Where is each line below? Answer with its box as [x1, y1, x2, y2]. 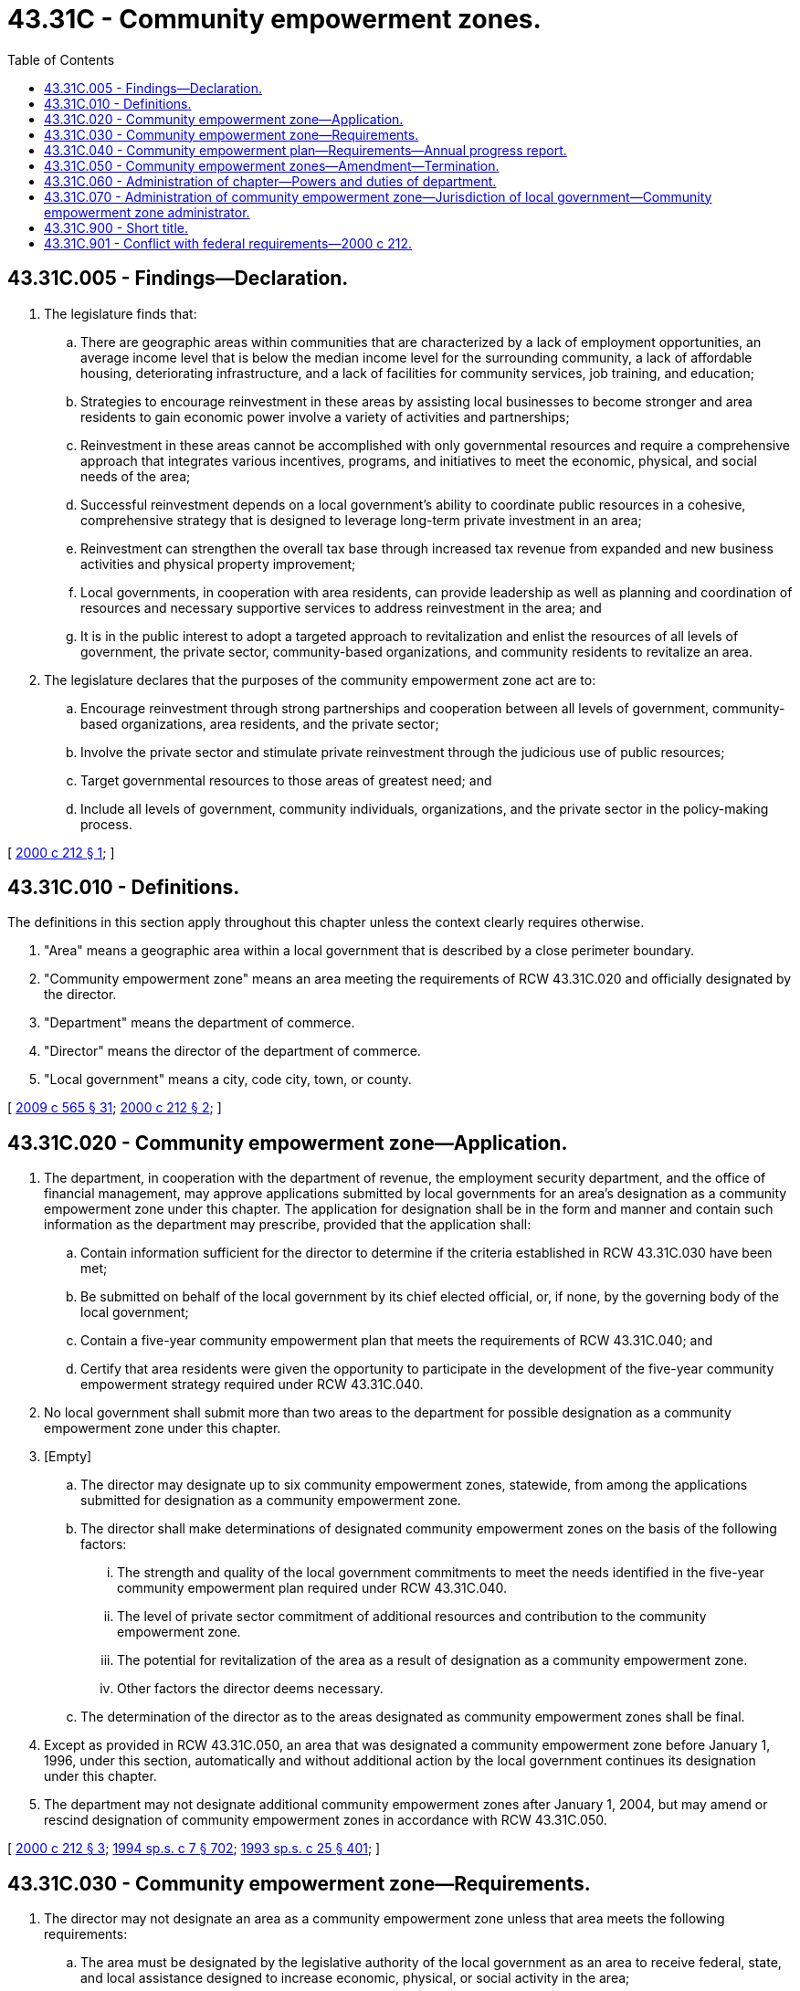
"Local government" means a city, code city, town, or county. [44, 1071, 412, 1088]
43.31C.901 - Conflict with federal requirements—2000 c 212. [44, 235, 413, 251]
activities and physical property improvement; [80, 555, 356, 572]
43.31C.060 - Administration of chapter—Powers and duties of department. [44, 173, 497, 189]
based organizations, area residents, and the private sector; [80, 715, 439, 732]
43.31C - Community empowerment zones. [7, 4, 542, 35]
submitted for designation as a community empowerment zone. [80, 1492, 461, 1509]
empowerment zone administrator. [44, 204, 250, 220]
